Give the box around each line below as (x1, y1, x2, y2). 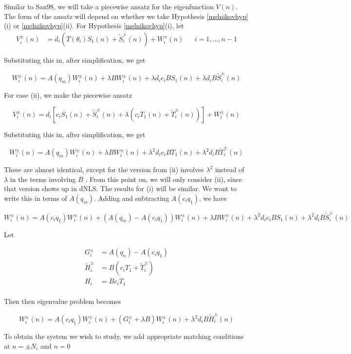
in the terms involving (10, 174, 76, 184)
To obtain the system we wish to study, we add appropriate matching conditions (4, 331, 244, 341)
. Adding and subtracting (94, 193, 169, 203)
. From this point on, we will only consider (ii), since (85, 174, 242, 184)
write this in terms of (4, 193, 67, 203)
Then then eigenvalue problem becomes (4, 296, 121, 306)
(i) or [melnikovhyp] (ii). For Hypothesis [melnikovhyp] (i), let (4, 20, 184, 31)
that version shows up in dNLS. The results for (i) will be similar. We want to (4, 183, 237, 194)
